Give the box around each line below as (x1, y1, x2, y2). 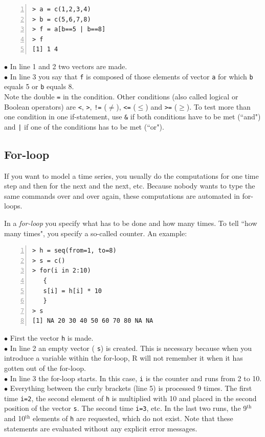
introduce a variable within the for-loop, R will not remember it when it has (4, 352, 243, 363)
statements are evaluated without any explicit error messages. (4, 423, 197, 433)
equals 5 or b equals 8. (4, 81, 74, 92)
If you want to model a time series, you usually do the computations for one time (4, 170, 259, 181)
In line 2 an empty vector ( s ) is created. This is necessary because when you (10, 342, 252, 353)
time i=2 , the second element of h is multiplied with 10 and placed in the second (4, 392, 257, 403)
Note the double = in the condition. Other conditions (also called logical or (4, 91, 238, 101)
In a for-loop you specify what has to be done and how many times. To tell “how (4, 218, 257, 228)
